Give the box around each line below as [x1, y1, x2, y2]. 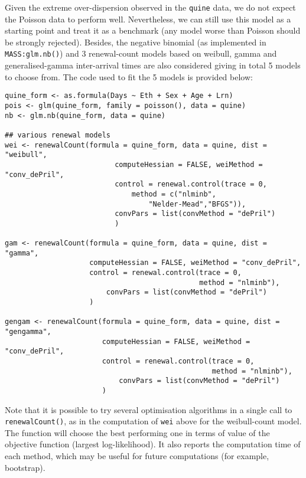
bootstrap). [5, 461, 45, 473]
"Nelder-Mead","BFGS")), [148, 199, 246, 208]
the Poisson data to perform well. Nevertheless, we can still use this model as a [5, 12, 291, 25]
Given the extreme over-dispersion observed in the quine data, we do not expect [5, 1, 296, 13]
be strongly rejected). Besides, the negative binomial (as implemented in [5, 35, 266, 48]
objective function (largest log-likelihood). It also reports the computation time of [5, 438, 301, 450]
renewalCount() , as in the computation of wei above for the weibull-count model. [5, 415, 302, 427]
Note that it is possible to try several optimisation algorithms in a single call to [5, 403, 292, 415]
